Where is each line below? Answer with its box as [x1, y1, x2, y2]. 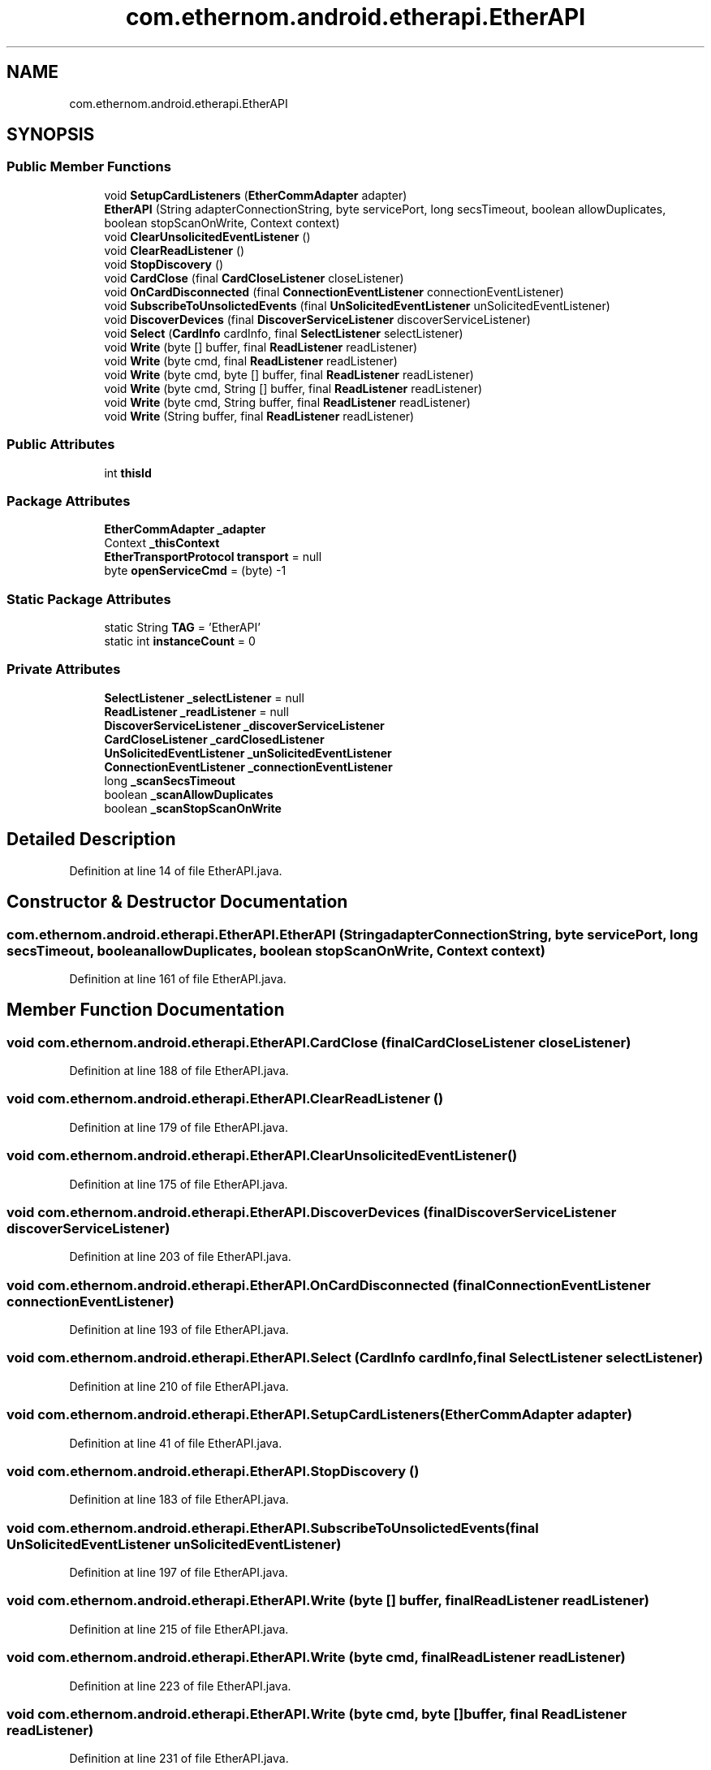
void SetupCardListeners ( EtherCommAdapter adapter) [104, 188, 407, 202]
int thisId [104, 465, 152, 480]
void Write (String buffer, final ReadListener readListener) [104, 408, 415, 423]
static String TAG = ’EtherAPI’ [104, 620, 261, 635]
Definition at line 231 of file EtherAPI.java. [69, 1751, 289, 1766]
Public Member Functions [6, 158, 171, 175]
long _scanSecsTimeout [104, 773, 235, 788]
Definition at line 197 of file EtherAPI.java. [69, 1565, 288, 1580]
